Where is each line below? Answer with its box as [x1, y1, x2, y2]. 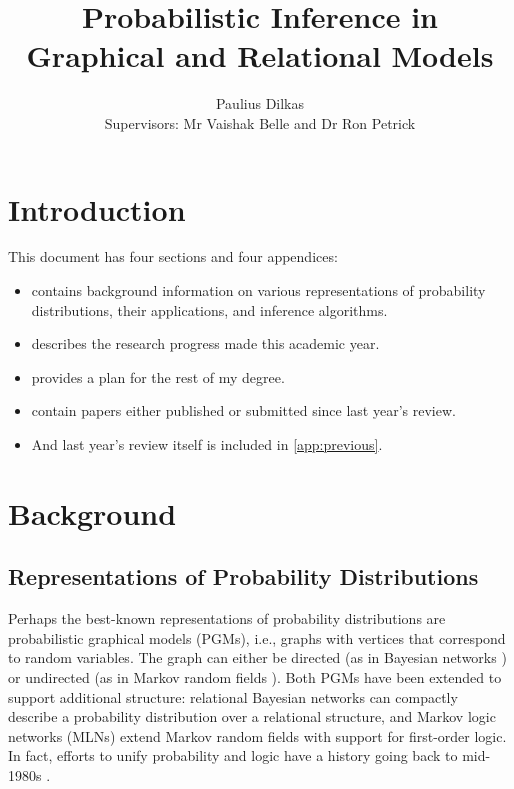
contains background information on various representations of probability [31, 280, 486, 301]
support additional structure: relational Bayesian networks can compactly [8, 686, 458, 707]
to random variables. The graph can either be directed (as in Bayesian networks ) [8, 647, 507, 668]
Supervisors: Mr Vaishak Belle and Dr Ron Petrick [104, 112, 416, 133]
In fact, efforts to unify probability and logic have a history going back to [8, 745, 458, 766]
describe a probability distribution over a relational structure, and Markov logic [8, 706, 496, 727]
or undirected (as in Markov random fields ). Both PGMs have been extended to [8, 666, 502, 687]
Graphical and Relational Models [26, 35, 494, 76]
